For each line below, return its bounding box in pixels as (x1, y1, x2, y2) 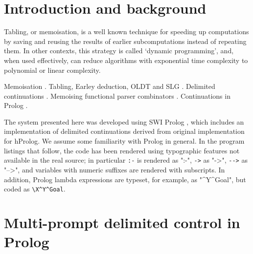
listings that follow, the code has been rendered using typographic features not (4, 145, 240, 155)
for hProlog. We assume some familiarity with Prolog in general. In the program (4, 136, 245, 146)
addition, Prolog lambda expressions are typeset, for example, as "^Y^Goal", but (4, 174, 246, 184)
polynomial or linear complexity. (4, 64, 101, 75)
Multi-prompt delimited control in (4, 212, 240, 232)
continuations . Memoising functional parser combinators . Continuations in (4, 90, 230, 101)
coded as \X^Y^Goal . (4, 184, 66, 194)
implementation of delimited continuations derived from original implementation (4, 126, 245, 136)
